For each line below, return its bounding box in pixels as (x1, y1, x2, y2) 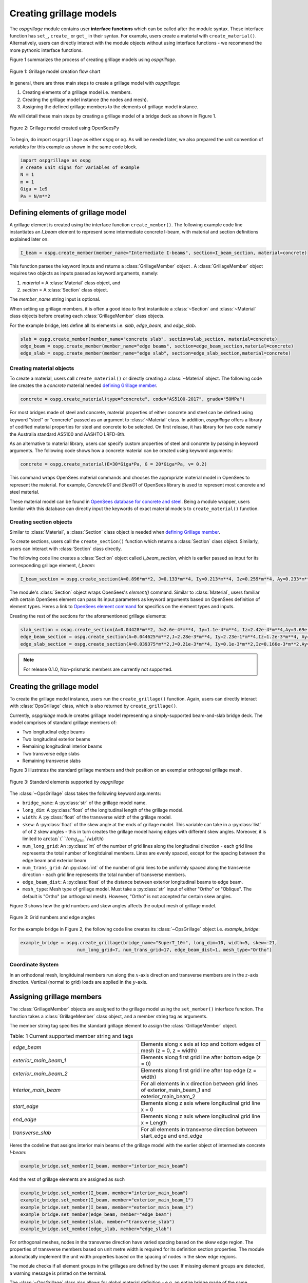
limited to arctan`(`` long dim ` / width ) (22, 835, 104, 843)
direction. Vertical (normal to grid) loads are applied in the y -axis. (9, 979, 148, 985)
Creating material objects (9, 364, 74, 372)
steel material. (9, 489, 40, 495)
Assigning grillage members (9, 993, 102, 1001)
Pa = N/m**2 (20, 193, 51, 199)
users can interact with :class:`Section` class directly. (9, 546, 122, 552)
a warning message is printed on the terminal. (9, 1270, 107, 1276)
